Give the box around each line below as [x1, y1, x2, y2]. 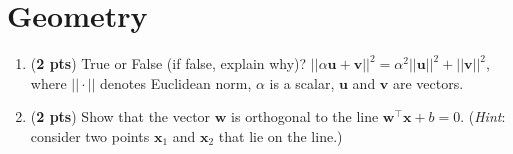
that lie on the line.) [218, 125, 343, 146]
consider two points [30, 125, 150, 146]
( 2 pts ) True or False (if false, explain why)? [30, 53, 307, 74]
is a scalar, [269, 72, 335, 93]
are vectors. [393, 72, 464, 93]
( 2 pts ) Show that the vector [30, 106, 211, 127]
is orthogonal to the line [231, 106, 379, 127]
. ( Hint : [460, 106, 506, 127]
